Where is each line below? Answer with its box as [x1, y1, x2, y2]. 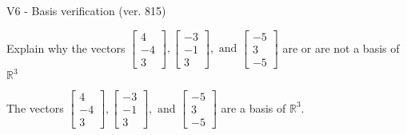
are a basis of [221, 99, 286, 116]
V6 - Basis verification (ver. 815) [6, 2, 166, 18]
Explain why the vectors [6, 39, 126, 56]
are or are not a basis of [282, 39, 400, 56]
